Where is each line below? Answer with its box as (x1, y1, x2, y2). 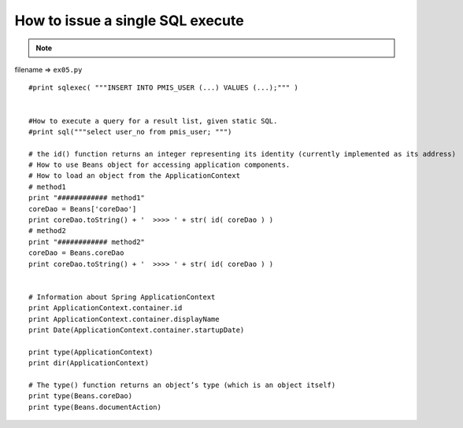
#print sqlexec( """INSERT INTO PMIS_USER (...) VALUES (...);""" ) (28, 83, 298, 92)
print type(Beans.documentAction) (28, 402, 161, 411)
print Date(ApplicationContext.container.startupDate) (28, 325, 245, 334)
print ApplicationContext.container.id (28, 304, 183, 312)
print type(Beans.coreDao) (28, 392, 133, 400)
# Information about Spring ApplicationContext (28, 292, 216, 301)
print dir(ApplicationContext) (28, 359, 150, 367)
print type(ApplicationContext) (28, 347, 154, 356)
